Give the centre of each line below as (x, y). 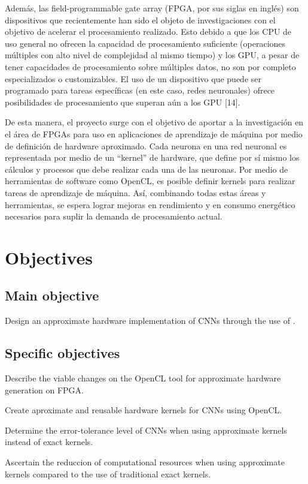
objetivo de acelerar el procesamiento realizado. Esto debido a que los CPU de (148, 31)
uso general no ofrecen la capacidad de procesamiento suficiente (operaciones (145, 43)
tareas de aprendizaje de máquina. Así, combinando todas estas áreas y (135, 192)
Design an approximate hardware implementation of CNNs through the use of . (150, 321)
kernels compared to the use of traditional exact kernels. (108, 474)
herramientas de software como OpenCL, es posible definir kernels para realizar (150, 181)
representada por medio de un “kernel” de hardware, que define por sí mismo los (152, 157)
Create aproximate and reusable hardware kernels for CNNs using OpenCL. (144, 410)
